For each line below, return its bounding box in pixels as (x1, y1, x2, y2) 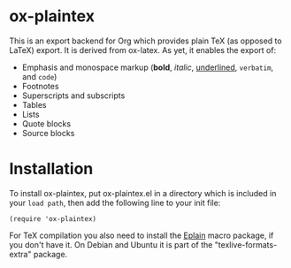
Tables (21, 99, 47, 110)
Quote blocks (21, 118, 72, 129)
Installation (9, 159, 94, 179)
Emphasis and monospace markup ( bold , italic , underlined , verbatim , (21, 62, 274, 73)
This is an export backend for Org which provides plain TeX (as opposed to (9, 35, 282, 46)
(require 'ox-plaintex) (9, 214, 97, 223)
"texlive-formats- (214, 239, 278, 249)
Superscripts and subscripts (21, 90, 126, 101)
